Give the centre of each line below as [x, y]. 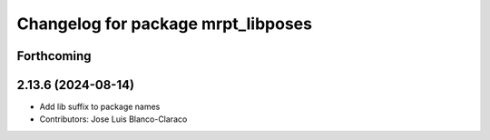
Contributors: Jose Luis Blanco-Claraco [113, 119]
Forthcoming [54, 56]
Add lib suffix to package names [100, 107]
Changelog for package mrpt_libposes [165, 24]
